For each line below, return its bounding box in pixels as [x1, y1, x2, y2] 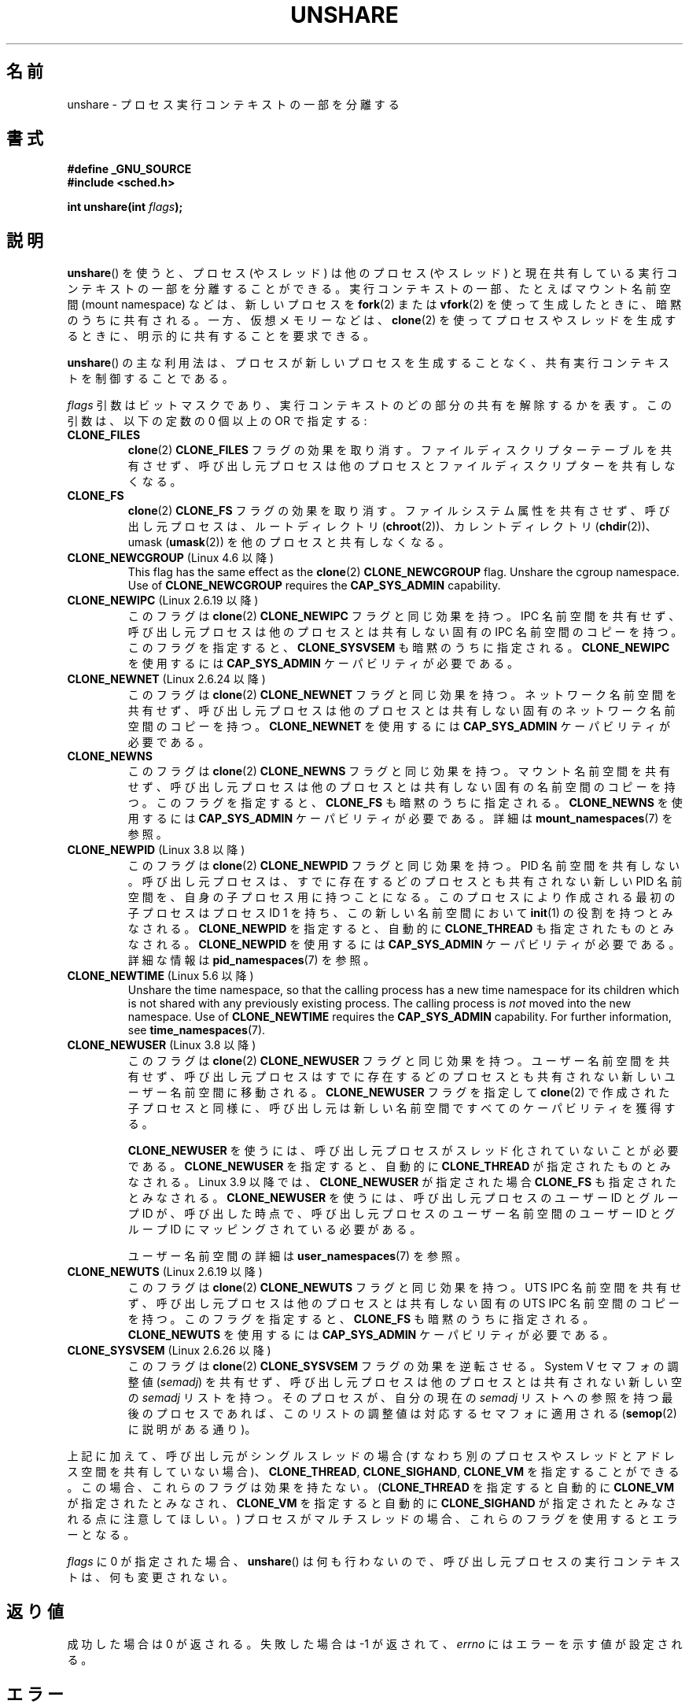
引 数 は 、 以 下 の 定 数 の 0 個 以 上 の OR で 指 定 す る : [67, 414, 367, 428]
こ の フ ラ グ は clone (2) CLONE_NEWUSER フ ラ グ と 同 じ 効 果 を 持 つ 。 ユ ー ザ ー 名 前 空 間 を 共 [127, 1054, 670, 1068]
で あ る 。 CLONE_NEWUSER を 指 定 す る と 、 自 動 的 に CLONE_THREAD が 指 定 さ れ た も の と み [127, 1159, 671, 1174]
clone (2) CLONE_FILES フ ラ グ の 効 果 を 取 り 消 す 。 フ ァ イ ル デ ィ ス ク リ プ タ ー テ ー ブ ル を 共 [127, 443, 672, 457]
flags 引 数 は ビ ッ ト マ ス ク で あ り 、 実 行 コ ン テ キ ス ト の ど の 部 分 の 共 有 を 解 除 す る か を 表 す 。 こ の [67, 398, 672, 412]
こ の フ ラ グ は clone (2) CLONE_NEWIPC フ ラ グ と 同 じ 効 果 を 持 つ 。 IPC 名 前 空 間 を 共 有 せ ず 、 [127, 609, 680, 623]
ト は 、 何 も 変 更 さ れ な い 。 [67, 1570, 234, 1584]
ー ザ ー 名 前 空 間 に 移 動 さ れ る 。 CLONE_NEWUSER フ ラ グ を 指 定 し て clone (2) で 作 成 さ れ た [127, 1085, 670, 1100]
